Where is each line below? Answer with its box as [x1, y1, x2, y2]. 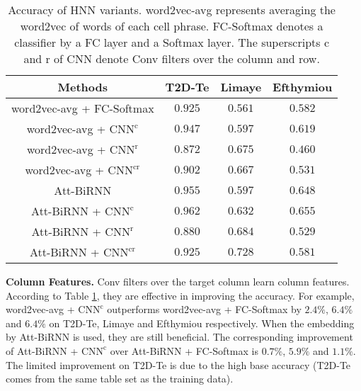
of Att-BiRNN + [6, 343, 79, 358]
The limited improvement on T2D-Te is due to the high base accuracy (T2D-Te [6, 357, 351, 372]
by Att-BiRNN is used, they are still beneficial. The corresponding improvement [6, 329, 353, 344]
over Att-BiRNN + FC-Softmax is [110, 343, 258, 358]
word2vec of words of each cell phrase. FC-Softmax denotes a [20, 18, 323, 34]
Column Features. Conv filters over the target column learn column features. [6, 274, 350, 288]
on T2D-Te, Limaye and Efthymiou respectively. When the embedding [49, 315, 355, 330]
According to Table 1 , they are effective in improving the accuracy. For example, [6, 288, 355, 302]
